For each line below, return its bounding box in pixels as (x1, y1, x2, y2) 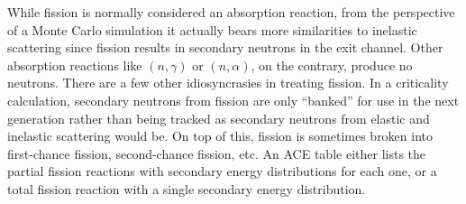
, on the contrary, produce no (251, 55, 413, 74)
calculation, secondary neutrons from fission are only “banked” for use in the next (7, 90, 460, 109)
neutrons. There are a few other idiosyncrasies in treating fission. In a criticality (7, 73, 449, 92)
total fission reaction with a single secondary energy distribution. (7, 179, 366, 198)
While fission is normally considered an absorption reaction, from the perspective (7, 3, 455, 21)
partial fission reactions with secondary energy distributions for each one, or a (7, 162, 437, 181)
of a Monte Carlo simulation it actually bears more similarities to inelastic (7, 20, 417, 39)
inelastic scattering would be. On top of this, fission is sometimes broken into (7, 126, 434, 145)
